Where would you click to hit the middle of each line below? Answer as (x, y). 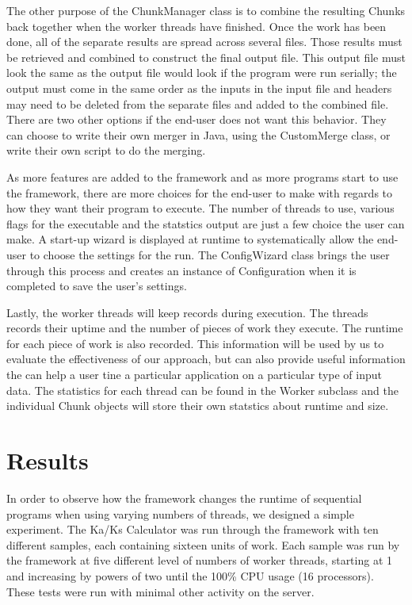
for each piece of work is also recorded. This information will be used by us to (195, 343)
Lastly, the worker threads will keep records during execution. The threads (187, 312)
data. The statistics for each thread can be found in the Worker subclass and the (202, 390)
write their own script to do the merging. (106, 150)
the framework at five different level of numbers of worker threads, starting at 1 (200, 560)
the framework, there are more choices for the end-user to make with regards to (200, 192)
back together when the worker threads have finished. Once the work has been (196, 26)
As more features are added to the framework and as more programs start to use (202, 176)
